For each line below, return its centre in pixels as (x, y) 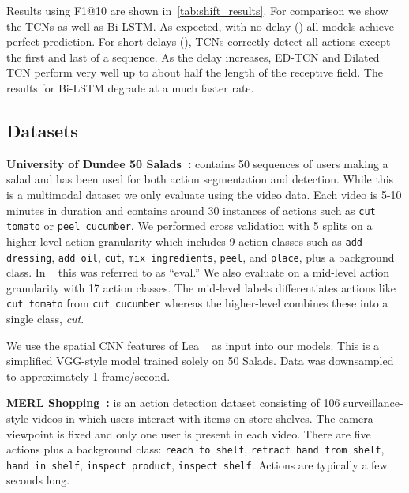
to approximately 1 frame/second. (88, 376)
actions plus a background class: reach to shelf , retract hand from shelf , (195, 449)
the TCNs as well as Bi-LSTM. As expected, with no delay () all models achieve (201, 26)
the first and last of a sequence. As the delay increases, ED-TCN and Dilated (193, 56)
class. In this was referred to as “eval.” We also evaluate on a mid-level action (198, 272)
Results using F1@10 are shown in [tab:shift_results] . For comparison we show (197, 10)
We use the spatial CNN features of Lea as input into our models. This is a (193, 345)
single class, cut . (45, 319)
